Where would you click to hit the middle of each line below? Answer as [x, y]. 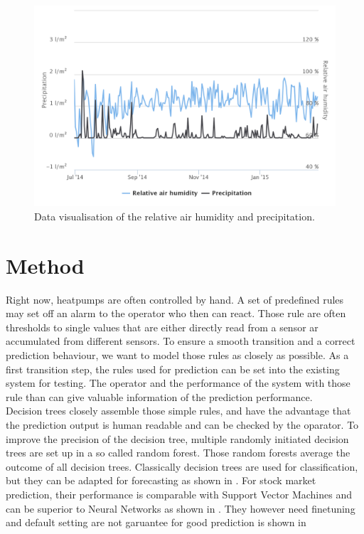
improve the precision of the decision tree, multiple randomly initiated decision [177, 438]
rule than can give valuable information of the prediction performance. [159, 396]
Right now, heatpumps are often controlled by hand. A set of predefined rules [175, 299]
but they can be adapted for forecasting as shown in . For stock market [161, 480]
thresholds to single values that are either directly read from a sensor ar [162, 327]
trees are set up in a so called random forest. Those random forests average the [178, 453]
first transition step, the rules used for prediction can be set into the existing [173, 369]
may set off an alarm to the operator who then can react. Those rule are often [176, 313]
